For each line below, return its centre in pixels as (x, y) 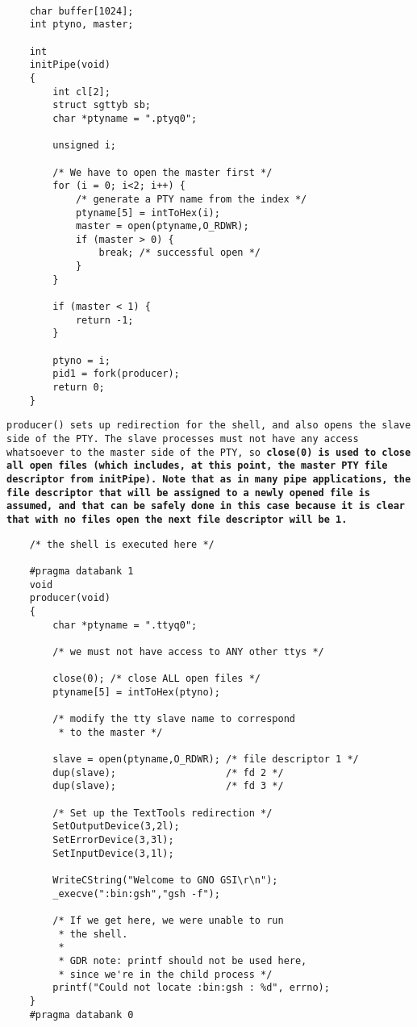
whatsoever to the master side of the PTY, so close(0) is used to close (209, 452)
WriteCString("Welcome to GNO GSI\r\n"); (165, 880)
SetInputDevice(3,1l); (113, 853)
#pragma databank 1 (81, 571)
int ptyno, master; (81, 25)
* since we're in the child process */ (165, 974)
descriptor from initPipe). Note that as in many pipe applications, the (209, 479)
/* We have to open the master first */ (163, 172)
